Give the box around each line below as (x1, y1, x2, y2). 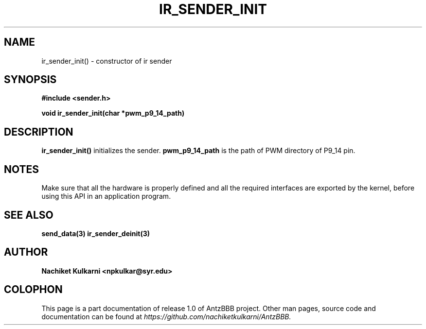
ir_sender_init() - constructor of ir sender (41, 56, 172, 65)
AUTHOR (4, 246, 48, 259)
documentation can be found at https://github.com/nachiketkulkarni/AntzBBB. (41, 312, 291, 321)
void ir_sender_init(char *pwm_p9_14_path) (41, 109, 185, 118)
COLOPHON (4, 283, 63, 296)
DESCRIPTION (4, 125, 73, 138)
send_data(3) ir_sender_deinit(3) (41, 229, 150, 238)
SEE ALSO (4, 208, 53, 221)
